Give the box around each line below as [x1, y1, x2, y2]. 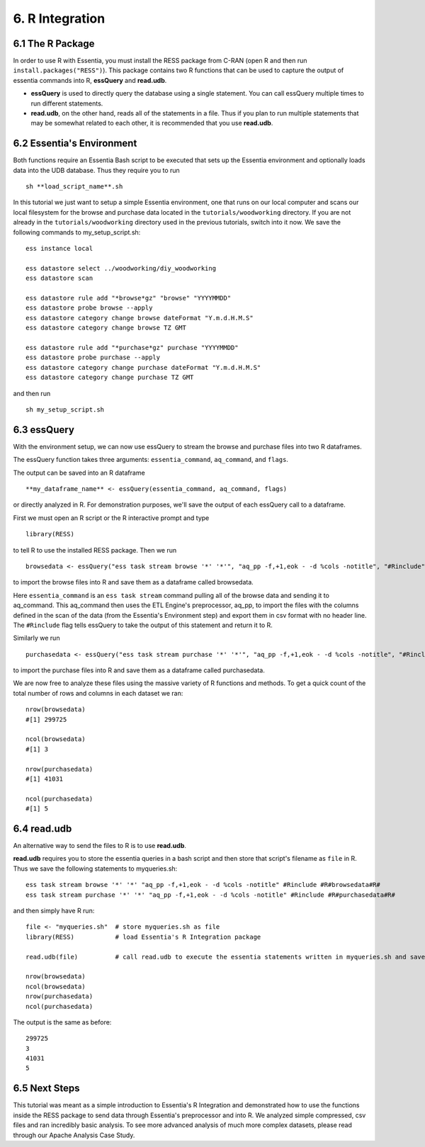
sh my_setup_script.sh [25, 405, 105, 414]
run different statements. [30, 99, 103, 108]
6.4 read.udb [13, 823, 72, 835]
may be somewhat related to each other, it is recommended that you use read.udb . [30, 119, 273, 128]
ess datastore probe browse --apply [25, 304, 153, 312]
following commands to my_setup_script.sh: [13, 227, 141, 237]
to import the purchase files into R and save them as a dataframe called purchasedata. [13, 666, 265, 674]
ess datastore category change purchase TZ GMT [25, 373, 194, 382]
